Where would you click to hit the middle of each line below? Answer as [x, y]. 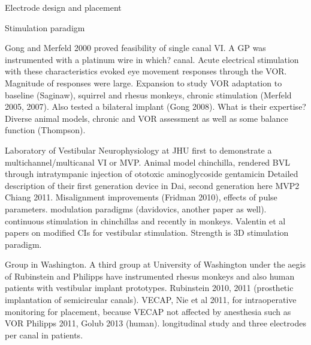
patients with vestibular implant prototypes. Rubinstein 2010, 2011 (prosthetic [149, 288]
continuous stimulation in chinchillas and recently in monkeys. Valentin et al [145, 220]
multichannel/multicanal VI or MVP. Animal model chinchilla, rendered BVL [147, 162]
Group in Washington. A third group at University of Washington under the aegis [155, 264]
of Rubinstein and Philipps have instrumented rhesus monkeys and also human [150, 276]
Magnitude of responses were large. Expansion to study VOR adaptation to [144, 82]
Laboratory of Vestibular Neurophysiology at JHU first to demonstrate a [138, 150]
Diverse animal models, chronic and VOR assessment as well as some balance [147, 118]
